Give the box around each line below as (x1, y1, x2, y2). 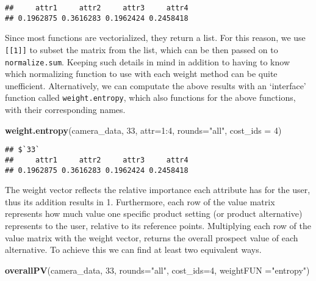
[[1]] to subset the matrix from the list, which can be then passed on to (5, 43, 278, 56)
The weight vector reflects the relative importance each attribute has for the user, (5, 183, 311, 196)
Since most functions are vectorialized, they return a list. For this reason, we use (5, 31, 306, 44)
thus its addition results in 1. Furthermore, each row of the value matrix (5, 195, 275, 208)
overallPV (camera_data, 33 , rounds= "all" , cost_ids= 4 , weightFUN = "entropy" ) (5, 263, 310, 276)
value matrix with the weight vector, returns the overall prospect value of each (5, 231, 298, 244)
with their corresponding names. (5, 103, 126, 116)
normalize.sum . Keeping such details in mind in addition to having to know (5, 55, 290, 68)
